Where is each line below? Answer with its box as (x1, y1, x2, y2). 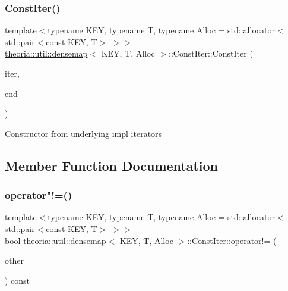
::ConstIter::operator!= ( (187, 234, 277, 246)
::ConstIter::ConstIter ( (169, 47, 253, 60)
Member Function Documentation (5, 156, 219, 174)
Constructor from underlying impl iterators (5, 127, 162, 139)
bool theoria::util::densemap (5, 234, 106, 246)
